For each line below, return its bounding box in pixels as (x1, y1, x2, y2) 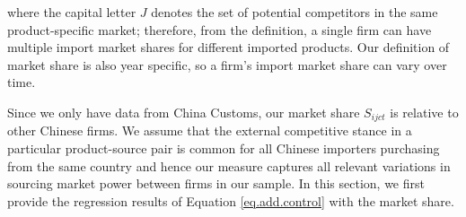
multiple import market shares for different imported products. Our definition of (7, 38, 450, 56)
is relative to (390, 102, 459, 121)
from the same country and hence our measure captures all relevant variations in (7, 156, 451, 175)
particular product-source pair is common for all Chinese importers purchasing (7, 139, 440, 158)
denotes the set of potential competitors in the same (151, 3, 438, 21)
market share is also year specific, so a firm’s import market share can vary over (7, 55, 447, 74)
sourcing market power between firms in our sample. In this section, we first (7, 174, 425, 193)
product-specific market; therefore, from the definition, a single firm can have (7, 20, 432, 39)
